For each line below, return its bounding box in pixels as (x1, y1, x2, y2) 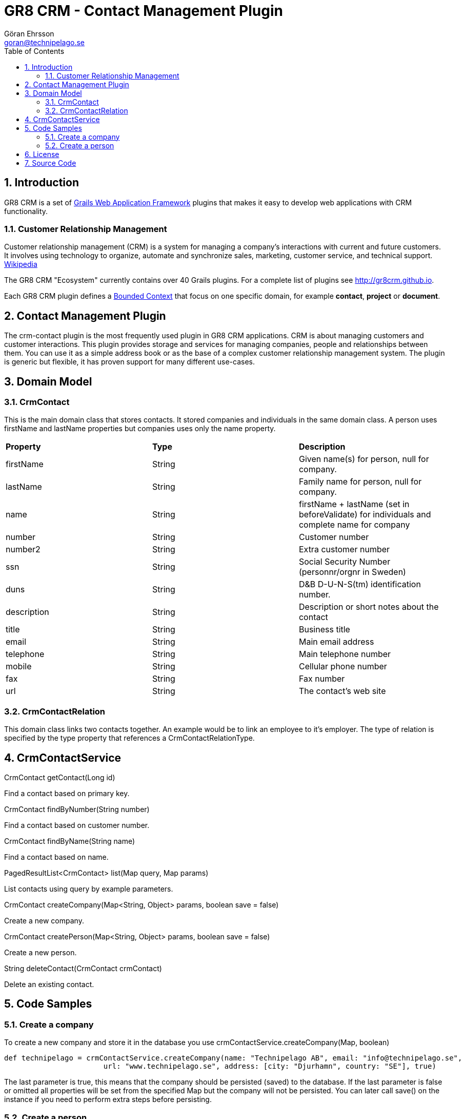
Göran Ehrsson (4, 29, 54, 38)
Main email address (298, 636, 374, 647)
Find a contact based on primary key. (4, 789, 130, 798)
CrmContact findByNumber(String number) (4, 805, 150, 814)
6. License (25, 149, 59, 159)
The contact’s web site (298, 686, 386, 697)
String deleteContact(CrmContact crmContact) (4, 964, 162, 973)
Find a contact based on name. (4, 853, 109, 861)
